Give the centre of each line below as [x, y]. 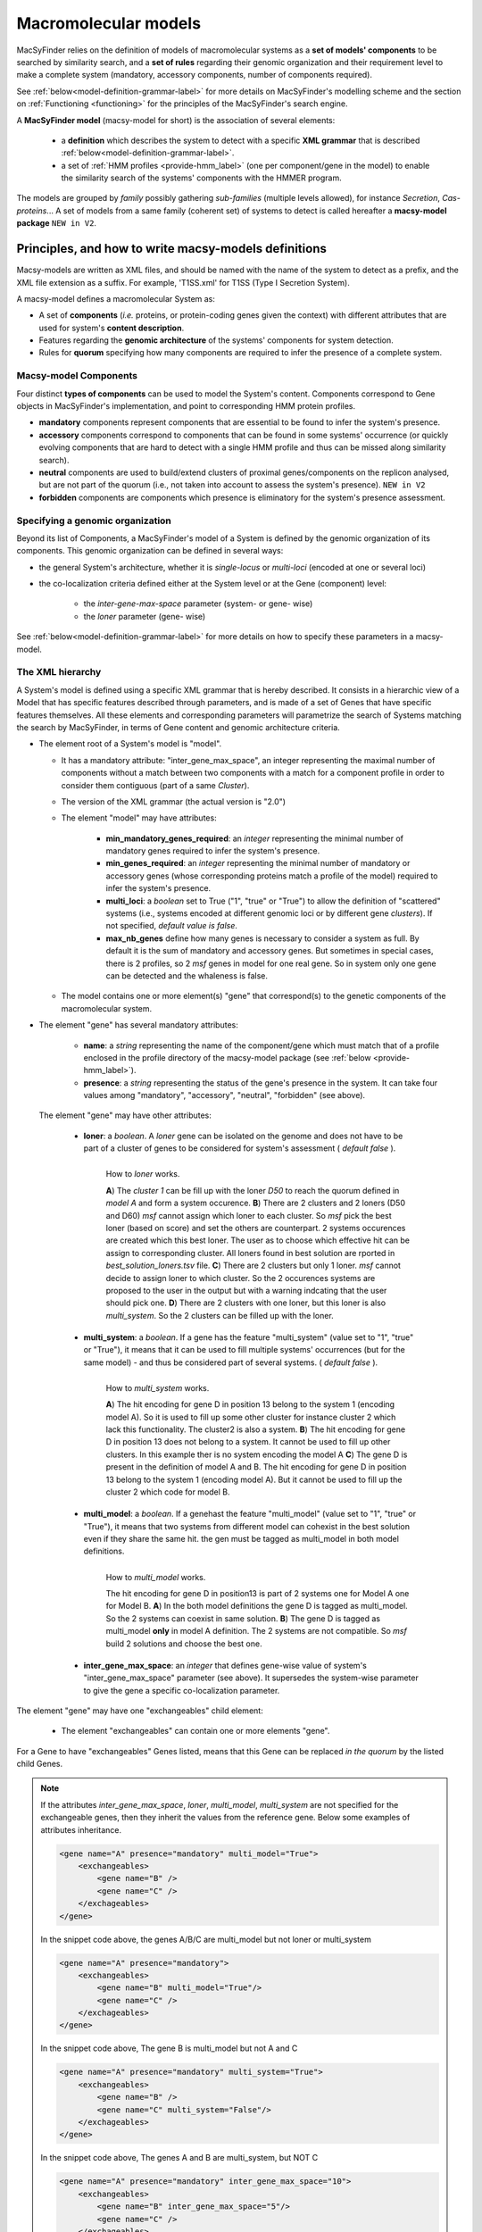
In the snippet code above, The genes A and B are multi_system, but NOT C [179, 2158]
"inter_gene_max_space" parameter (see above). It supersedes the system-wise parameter [251, 1678]
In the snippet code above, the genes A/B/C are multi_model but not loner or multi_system [206, 1939]
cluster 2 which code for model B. [168, 1492]
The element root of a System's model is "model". [130, 744]
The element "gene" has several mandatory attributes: [138, 1025]
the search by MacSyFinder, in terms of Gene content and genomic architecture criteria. [179, 727]
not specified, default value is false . [172, 926]
